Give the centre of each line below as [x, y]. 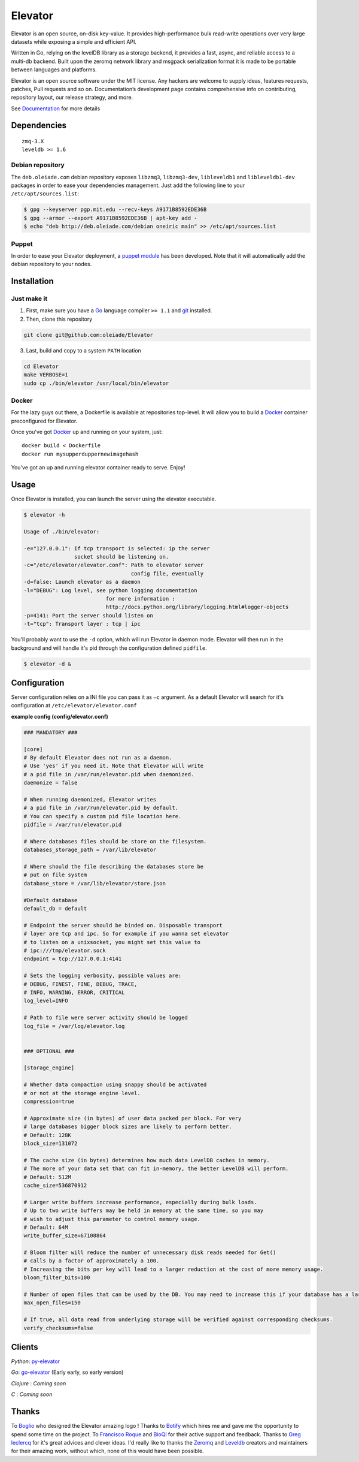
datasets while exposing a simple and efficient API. [74, 41]
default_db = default [55, 909]
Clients [25, 1347]
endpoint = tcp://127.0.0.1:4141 [73, 959]
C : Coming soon [32, 1394]
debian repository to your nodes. [51, 264]
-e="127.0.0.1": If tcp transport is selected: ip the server [117, 548]
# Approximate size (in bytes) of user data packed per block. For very [133, 1118]
